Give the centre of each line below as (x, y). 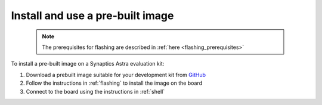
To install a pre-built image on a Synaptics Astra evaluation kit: (88, 64)
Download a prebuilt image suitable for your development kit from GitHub (116, 75)
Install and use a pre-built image (92, 16)
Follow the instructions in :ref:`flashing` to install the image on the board (114, 83)
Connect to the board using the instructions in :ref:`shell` (95, 91)
